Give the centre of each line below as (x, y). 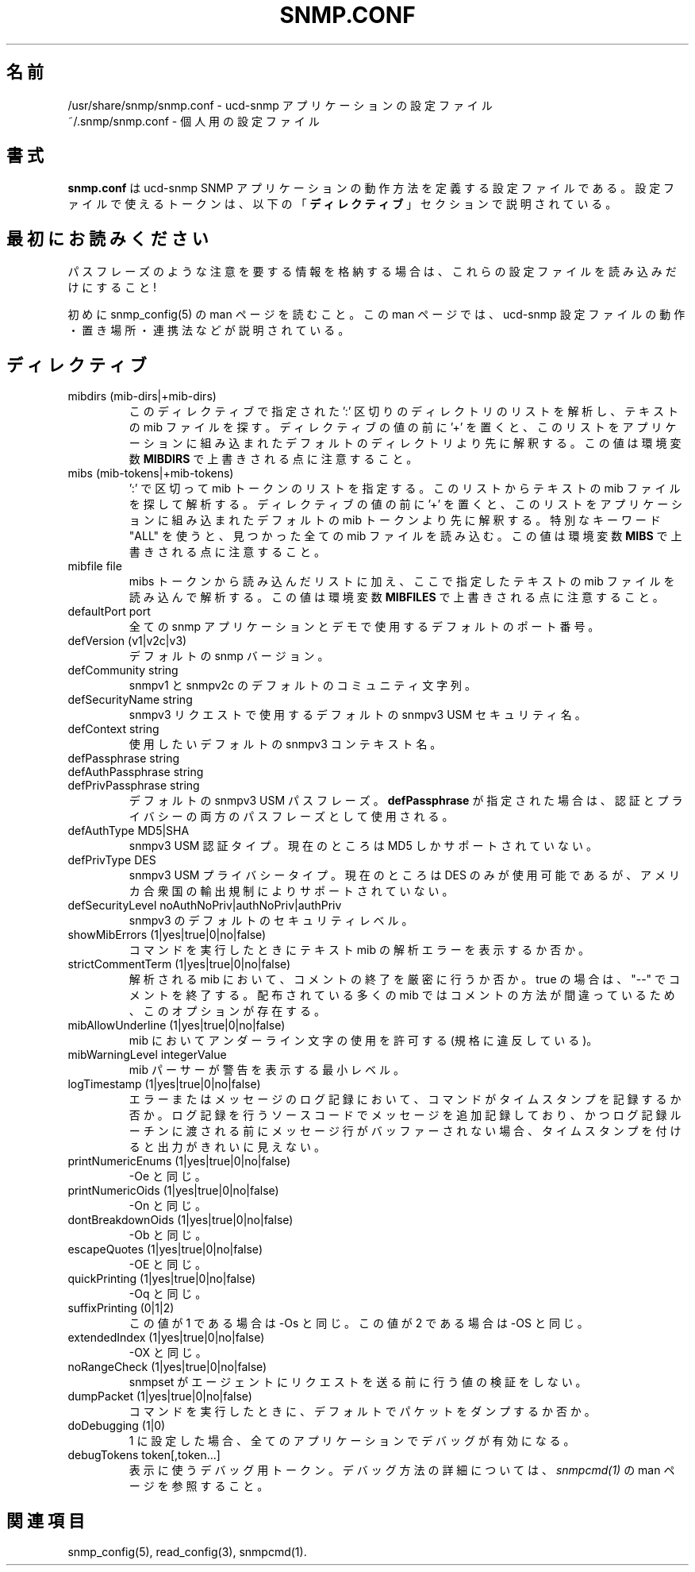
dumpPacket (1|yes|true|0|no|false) (160, 1396)
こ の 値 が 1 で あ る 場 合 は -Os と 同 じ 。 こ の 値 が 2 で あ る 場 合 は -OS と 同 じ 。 (359, 1323)
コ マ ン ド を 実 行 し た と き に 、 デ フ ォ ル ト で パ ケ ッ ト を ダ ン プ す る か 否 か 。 (362, 1412)
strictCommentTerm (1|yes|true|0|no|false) (179, 964)
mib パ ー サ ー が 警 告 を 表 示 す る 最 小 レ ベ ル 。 (267, 1070)
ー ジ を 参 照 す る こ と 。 (199, 1486)
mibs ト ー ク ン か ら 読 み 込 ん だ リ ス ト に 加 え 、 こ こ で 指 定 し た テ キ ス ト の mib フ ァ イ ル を (402, 581)
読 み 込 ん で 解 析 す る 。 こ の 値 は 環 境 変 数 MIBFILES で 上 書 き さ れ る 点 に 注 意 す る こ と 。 (396, 597)
